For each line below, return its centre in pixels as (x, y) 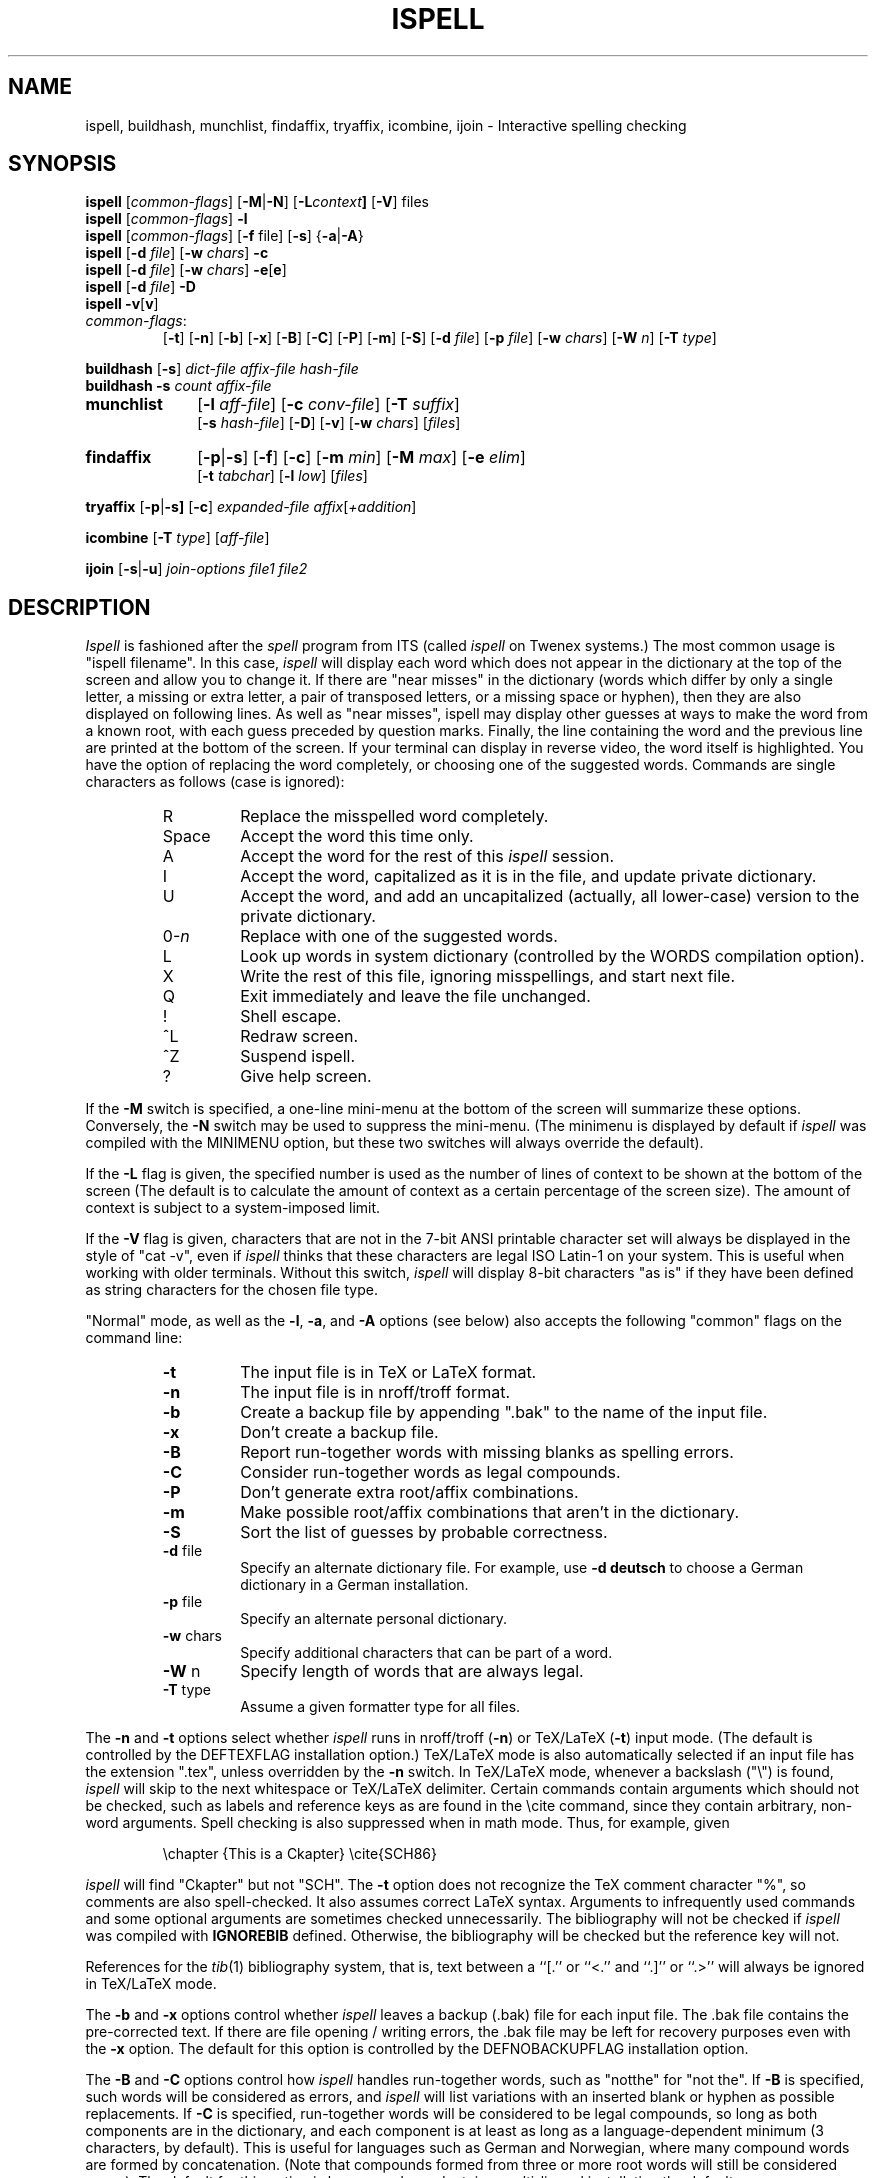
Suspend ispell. (298, 1056)
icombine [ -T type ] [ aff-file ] (177, 538)
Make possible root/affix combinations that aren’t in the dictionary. (489, 1512)
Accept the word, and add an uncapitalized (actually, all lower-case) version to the (550, 896)
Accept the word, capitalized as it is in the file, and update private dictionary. (528, 876)
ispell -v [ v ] (122, 304)
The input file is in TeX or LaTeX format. (388, 1372)
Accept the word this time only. (357, 836)
